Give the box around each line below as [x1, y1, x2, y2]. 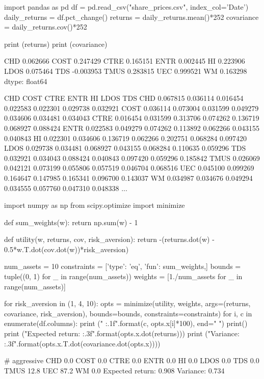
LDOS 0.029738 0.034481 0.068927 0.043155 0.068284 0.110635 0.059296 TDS [4, 143, 246, 153]
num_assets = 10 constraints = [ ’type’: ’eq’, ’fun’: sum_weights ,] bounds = [4, 261, 241, 272]
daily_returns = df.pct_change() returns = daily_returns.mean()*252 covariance [4, 11, 259, 22]
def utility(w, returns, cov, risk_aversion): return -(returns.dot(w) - [4, 234, 215, 245]
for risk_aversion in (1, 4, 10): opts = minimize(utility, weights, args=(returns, [4, 298, 251, 309]
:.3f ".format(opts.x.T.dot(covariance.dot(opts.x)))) [4, 338, 161, 348]
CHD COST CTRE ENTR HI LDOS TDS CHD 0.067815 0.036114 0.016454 [4, 93, 244, 103]
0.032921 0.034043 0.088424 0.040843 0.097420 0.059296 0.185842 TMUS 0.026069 [4, 152, 260, 163]
